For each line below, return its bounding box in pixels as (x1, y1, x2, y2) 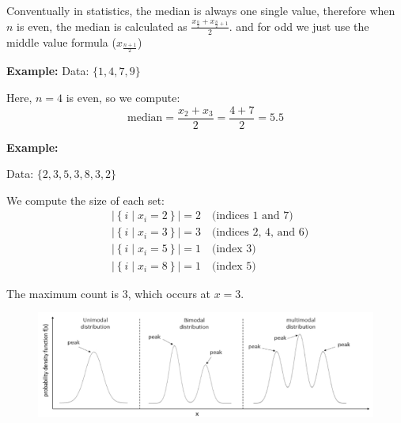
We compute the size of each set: (6, 191, 165, 208)
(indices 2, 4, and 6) (212, 227, 309, 239)
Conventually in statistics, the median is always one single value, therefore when (6, 2, 395, 18)
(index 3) (212, 244, 256, 255)
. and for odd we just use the (229, 17, 369, 34)
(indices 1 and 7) (212, 210, 293, 222)
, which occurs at (127, 285, 210, 301)
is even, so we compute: (66, 89, 180, 105)
